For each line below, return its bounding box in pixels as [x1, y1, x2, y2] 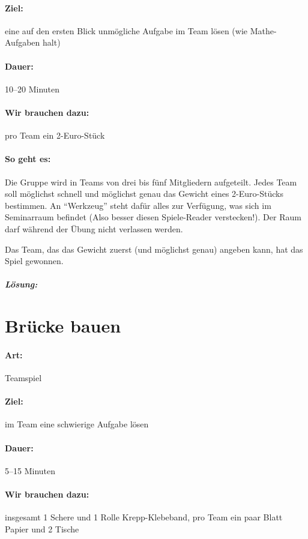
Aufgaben [5, 36, 40, 49]
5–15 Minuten [5, 464, 56, 477]
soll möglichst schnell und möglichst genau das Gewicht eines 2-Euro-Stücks [5, 187, 284, 200]
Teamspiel [5, 372, 42, 384]
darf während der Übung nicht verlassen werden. [5, 222, 183, 235]
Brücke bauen [5, 313, 121, 338]
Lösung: [5, 278, 38, 291]
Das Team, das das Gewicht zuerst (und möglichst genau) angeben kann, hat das [5, 242, 303, 255]
